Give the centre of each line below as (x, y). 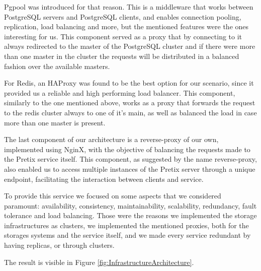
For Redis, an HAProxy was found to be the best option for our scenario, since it (129, 83)
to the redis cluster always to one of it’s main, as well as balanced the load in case (130, 112)
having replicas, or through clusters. (59, 245)
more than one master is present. (55, 122)
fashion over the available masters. (57, 66)
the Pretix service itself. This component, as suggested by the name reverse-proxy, (130, 159)
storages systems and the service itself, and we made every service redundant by (127, 235)
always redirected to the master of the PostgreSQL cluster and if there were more (130, 46)
